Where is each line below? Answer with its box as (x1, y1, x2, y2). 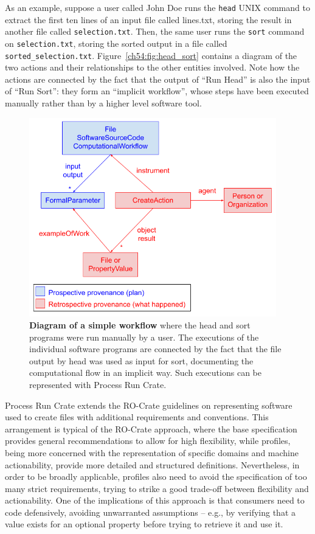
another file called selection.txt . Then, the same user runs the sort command (5, 25, 305, 38)
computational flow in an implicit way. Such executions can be (29, 366, 261, 379)
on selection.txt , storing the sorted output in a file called (5, 36, 227, 49)
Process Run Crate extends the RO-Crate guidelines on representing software (5, 398, 292, 411)
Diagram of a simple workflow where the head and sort (29, 318, 251, 331)
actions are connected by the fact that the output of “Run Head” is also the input (5, 72, 311, 85)
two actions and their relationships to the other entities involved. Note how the (5, 61, 300, 74)
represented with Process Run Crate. (29, 378, 167, 390)
